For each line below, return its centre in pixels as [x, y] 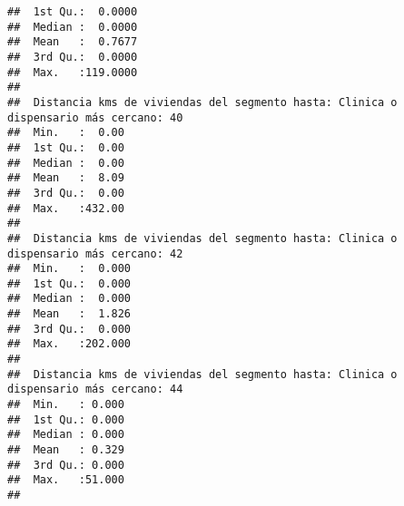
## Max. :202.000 [69, 344]
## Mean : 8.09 [66, 178]
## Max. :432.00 [66, 208]
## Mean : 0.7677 [73, 42]
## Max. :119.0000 [73, 72]
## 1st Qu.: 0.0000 [73, 12]
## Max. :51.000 [66, 480]
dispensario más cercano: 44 [95, 389]
